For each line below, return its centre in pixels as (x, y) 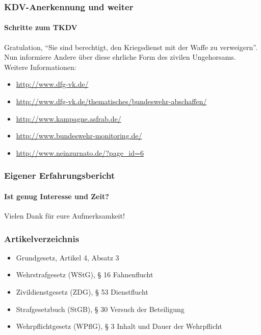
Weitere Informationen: (40, 67)
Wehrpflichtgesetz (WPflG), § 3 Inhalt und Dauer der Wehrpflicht (119, 326)
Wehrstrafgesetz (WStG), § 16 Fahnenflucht (85, 274)
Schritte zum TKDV (41, 27)
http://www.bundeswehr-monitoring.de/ (79, 136)
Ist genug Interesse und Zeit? (57, 196)
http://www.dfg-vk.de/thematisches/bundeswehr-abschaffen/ (111, 101)
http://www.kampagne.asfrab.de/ (69, 118)
